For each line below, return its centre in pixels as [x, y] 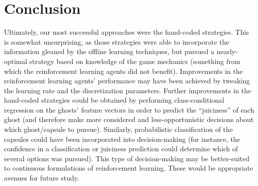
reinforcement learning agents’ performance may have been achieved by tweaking [127, 81]
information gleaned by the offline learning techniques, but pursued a [109, 51]
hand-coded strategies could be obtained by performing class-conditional [114, 100]
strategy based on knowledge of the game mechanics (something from [135, 61]
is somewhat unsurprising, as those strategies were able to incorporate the [117, 41]
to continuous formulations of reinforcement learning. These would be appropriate [129, 168]
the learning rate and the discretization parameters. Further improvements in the [128, 90]
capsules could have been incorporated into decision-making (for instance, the [122, 139]
